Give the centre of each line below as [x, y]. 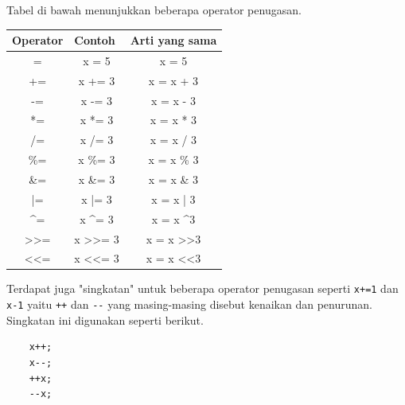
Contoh [95, 40]
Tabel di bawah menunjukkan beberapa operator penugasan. [154, 10]
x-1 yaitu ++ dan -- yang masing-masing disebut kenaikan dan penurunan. [189, 304]
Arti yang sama [173, 40]
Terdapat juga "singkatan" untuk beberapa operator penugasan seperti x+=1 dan [202, 288]
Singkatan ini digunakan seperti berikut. [105, 319]
